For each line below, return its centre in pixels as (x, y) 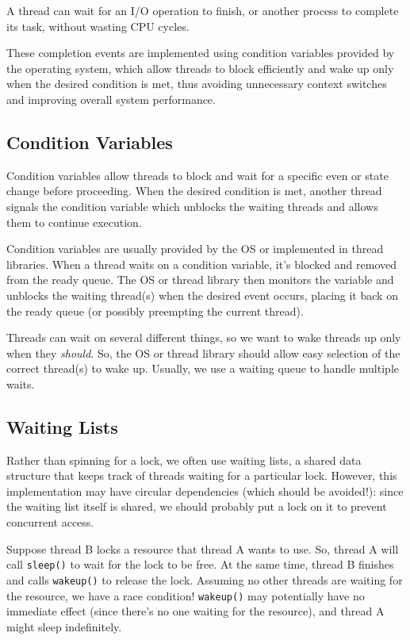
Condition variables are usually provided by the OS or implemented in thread (195, 249)
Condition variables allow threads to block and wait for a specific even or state (197, 175)
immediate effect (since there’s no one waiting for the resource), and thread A (195, 611)
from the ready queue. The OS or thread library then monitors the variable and (200, 280)
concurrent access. (50, 522)
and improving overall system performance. (111, 99)
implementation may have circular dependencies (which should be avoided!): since (205, 491)
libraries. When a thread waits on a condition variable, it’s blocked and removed (201, 264)
